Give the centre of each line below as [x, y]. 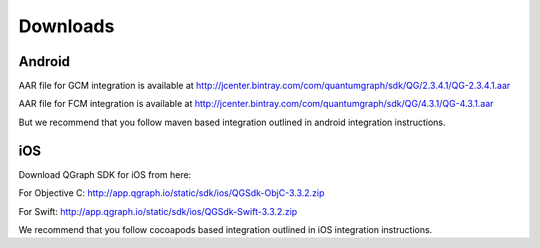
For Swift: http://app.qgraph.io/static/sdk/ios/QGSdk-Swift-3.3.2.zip [158, 211]
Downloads [66, 26]
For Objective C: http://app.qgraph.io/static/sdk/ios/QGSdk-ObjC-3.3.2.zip [171, 193]
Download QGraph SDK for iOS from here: [105, 174]
